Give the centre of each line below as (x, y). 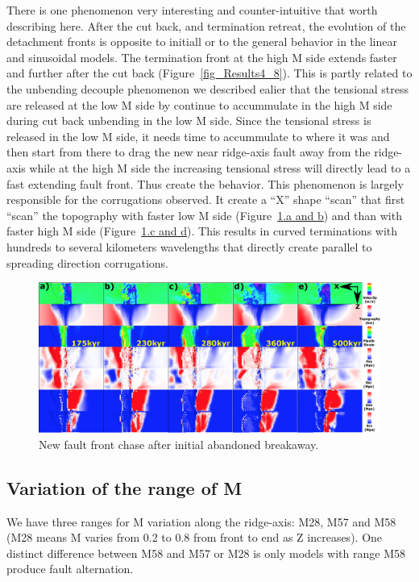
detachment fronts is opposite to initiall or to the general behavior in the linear (202, 42)
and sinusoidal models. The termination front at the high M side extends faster (202, 57)
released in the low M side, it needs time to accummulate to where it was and (198, 136)
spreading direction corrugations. (88, 262)
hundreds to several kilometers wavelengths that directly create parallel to (189, 246)
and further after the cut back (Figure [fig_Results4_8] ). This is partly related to (209, 73)
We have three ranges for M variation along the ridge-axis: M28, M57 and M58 (201, 521)
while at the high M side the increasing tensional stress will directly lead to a (220, 167)
